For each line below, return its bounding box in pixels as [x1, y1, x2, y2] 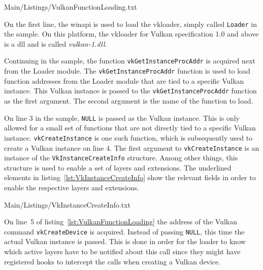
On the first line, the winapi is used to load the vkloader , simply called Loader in [4, 18, 257, 29]
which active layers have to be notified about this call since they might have [4, 246, 241, 257]
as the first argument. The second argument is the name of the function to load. [4, 95, 253, 106]
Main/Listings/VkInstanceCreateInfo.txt [4, 199, 130, 210]
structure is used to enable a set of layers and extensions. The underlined [4, 162, 232, 173]
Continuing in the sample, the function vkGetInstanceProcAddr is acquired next [4, 55, 255, 66]
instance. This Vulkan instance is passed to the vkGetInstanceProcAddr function [4, 85, 257, 96]
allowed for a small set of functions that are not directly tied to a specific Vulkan [4, 122, 256, 133]
